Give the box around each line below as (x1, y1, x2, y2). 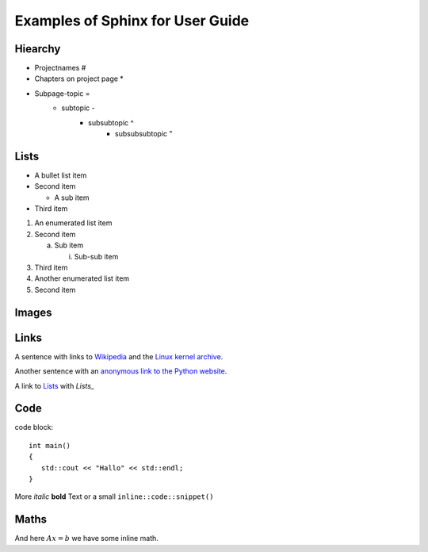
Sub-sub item (74, 251, 119, 261)
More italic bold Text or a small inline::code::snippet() (14, 492, 214, 501)
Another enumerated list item (34, 274, 130, 283)
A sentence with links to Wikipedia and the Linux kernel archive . (14, 351, 224, 361)
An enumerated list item (34, 218, 113, 228)
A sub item (54, 193, 90, 202)
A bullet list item (34, 171, 87, 180)
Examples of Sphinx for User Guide (14, 12, 250, 29)
